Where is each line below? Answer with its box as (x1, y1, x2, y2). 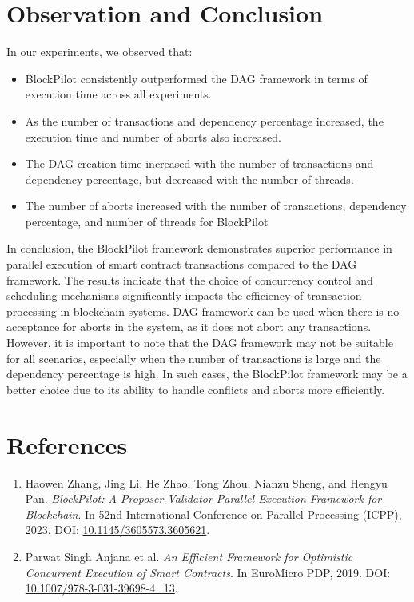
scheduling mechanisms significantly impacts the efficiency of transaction (6, 287, 362, 304)
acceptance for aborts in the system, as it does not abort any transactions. (6, 318, 372, 335)
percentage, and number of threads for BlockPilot (25, 213, 269, 229)
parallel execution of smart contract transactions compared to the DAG (6, 256, 357, 273)
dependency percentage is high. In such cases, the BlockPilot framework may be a (6, 365, 408, 382)
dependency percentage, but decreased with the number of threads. (25, 170, 354, 187)
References (6, 428, 128, 460)
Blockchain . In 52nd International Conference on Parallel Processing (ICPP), (25, 505, 402, 522)
